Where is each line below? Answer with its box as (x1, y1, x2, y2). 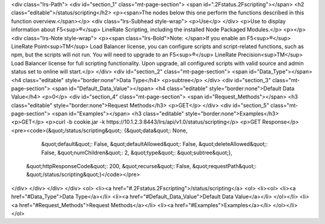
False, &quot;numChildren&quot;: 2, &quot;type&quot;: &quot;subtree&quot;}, (41, 149, 233, 156)
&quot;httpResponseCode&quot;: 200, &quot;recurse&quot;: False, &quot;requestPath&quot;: (26, 163, 257, 170)
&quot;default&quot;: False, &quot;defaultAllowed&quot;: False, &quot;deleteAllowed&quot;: (41, 141, 268, 148)
